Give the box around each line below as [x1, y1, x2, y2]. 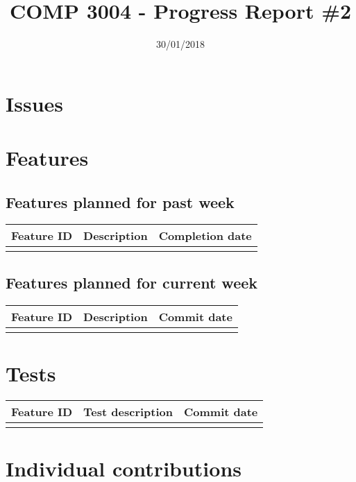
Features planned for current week [6, 271, 258, 293]
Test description [83, 403, 173, 420]
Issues [6, 89, 63, 117]
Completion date [158, 227, 252, 244]
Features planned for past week [6, 191, 235, 212]
